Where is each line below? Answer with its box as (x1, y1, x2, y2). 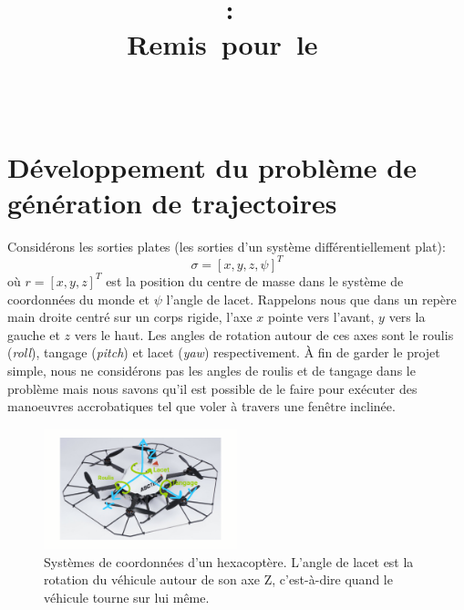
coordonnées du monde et (7, 289, 150, 308)
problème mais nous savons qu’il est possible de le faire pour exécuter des (7, 378, 418, 398)
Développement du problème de (7, 148, 417, 185)
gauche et (7, 325, 60, 344)
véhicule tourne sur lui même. (44, 588, 210, 606)
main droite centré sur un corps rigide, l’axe (7, 307, 253, 326)
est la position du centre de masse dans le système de (106, 271, 404, 290)
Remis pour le (127, 26, 318, 63)
